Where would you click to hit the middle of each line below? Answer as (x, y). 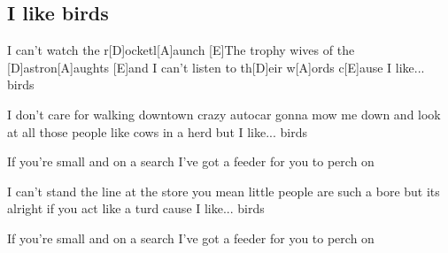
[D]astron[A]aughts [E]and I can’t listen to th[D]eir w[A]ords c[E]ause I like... (216, 67)
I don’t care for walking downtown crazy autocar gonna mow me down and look (224, 114)
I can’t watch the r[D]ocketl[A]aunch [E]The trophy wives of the (181, 50)
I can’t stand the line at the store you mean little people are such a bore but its (224, 191)
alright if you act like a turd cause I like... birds (136, 208)
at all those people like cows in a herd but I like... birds (158, 131)
